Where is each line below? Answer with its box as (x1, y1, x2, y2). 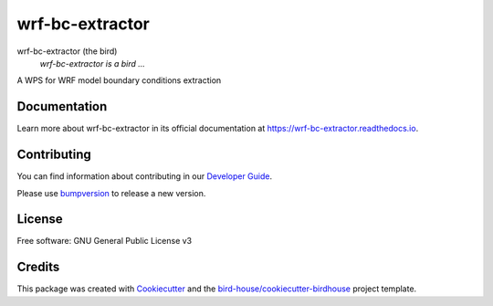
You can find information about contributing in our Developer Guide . (16, 171, 273, 182)
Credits (16, 259, 60, 275)
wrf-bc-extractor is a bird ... (39, 58, 146, 69)
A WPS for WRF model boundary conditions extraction (16, 75, 222, 86)
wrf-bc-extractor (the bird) (16, 46, 118, 57)
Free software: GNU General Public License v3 (16, 236, 193, 247)
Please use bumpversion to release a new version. (16, 187, 206, 198)
